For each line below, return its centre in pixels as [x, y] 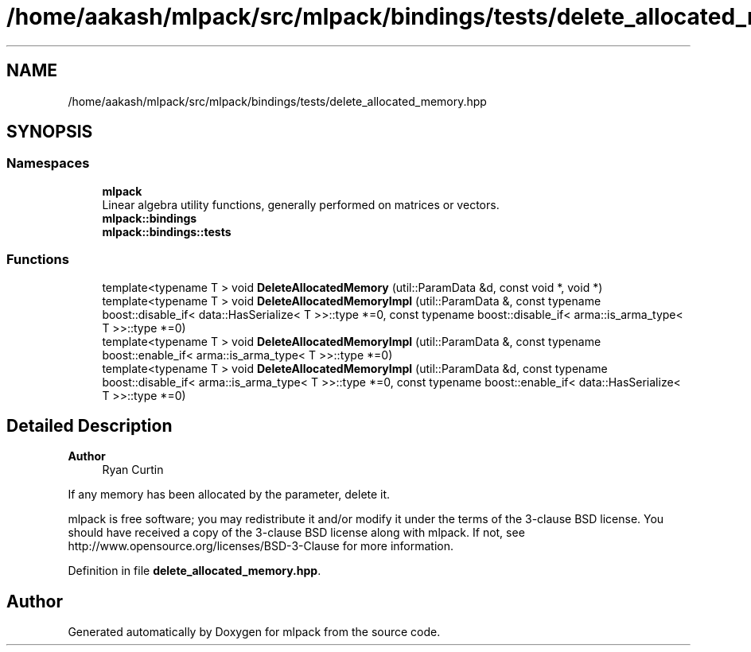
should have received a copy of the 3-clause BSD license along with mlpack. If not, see [296, 533]
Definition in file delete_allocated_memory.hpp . [195, 571]
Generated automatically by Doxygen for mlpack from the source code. [254, 632]
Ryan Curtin [133, 470]
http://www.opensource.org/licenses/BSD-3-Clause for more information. [261, 546]
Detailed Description [89, 425]
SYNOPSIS [50, 132]
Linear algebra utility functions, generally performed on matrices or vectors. [301, 204]
